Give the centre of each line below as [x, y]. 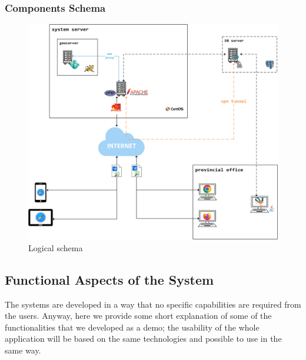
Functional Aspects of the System [109, 279]
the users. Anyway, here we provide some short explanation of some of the [138, 316]
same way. [23, 350]
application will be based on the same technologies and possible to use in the [143, 339]
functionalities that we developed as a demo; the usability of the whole [132, 327]
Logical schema [56, 247]
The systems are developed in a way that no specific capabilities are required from [153, 304]
